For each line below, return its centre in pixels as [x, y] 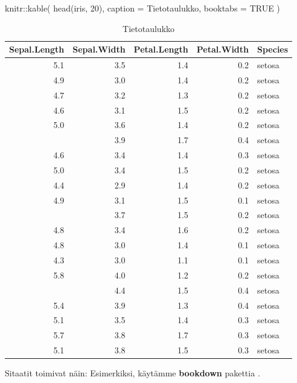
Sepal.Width [99, 49]
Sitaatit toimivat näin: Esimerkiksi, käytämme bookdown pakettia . [133, 373]
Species [273, 49]
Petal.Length [161, 49]
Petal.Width [223, 49]
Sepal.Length [37, 49]
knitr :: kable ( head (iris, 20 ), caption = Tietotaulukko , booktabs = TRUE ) [142, 8]
